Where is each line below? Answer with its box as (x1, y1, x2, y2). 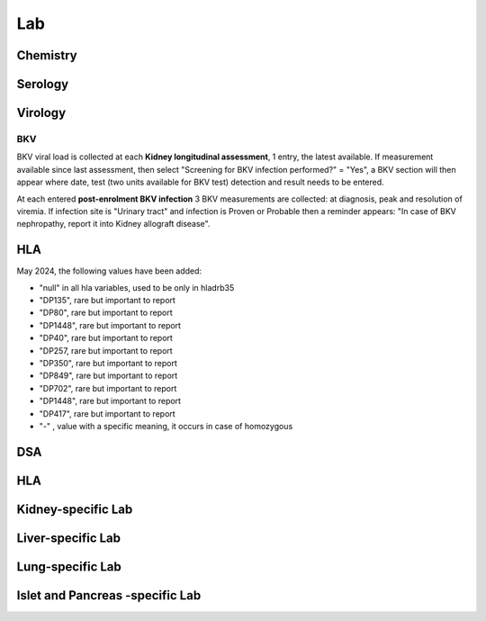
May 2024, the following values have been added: (16, 265, 202, 276)
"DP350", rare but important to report (39, 357, 177, 368)
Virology (16, 105, 67, 121)
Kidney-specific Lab (16, 501, 133, 517)
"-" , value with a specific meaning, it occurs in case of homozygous (39, 420, 293, 431)
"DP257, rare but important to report (39, 345, 173, 355)
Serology (16, 76, 69, 92)
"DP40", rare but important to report (39, 333, 173, 344)
